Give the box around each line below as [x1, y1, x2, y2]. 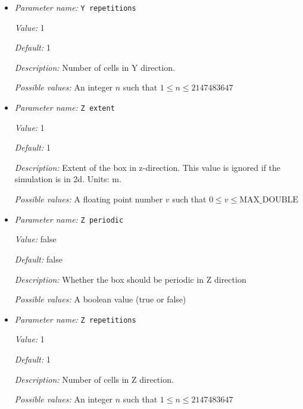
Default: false [14, 252, 63, 265]
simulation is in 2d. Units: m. [14, 173, 121, 185]
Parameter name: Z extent [14, 101, 115, 114]
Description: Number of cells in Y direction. [14, 61, 175, 73]
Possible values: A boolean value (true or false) [14, 293, 186, 305]
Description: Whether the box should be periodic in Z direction [14, 273, 246, 285]
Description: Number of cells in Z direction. [14, 373, 174, 385]
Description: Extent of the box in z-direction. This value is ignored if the [14, 161, 281, 173]
